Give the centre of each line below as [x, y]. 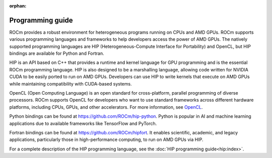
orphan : [18, 6]
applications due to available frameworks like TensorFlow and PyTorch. [83, 123]
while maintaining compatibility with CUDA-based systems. [71, 84]
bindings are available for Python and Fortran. [57, 53]
